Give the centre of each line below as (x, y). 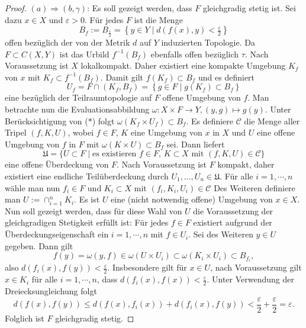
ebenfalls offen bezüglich (195, 54)
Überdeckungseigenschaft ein (57, 234)
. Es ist (87, 199)
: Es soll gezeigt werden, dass (140, 8)
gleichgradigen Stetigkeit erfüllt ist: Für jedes (87, 222)
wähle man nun (33, 187)
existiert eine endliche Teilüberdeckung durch (87, 176)
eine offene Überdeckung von (57, 164)
